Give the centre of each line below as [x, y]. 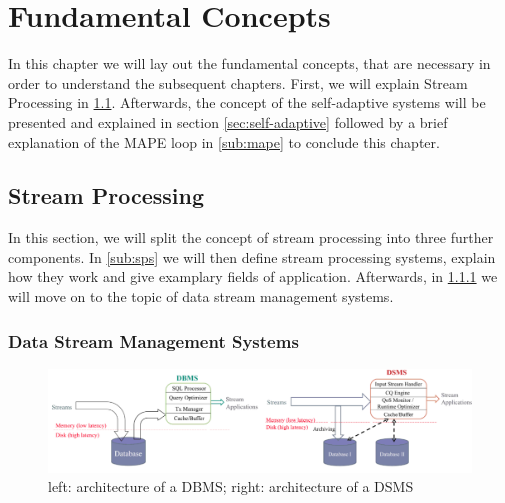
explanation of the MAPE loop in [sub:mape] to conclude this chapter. [224, 141]
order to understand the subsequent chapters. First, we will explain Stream [238, 82]
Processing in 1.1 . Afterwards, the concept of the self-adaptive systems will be [247, 102]
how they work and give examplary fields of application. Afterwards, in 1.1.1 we [253, 276]
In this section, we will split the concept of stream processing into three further [251, 237]
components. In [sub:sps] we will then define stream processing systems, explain [252, 256]
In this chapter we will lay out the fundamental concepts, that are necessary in [249, 63]
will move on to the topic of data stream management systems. [201, 296]
